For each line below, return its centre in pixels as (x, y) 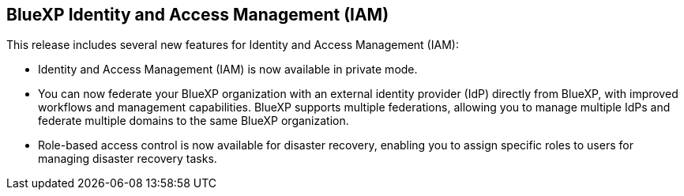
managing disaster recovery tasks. (128, 159)
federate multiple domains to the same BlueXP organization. (194, 121)
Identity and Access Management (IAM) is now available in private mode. (228, 70)
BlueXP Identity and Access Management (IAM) (198, 15)
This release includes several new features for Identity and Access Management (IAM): (233, 45)
